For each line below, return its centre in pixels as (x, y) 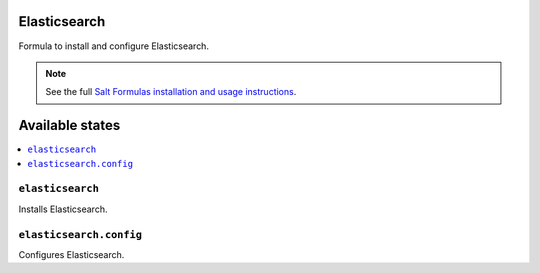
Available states (69, 125)
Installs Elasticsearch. (63, 209)
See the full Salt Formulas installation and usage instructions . (171, 92)
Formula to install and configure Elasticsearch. (114, 46)
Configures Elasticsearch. (71, 254)
